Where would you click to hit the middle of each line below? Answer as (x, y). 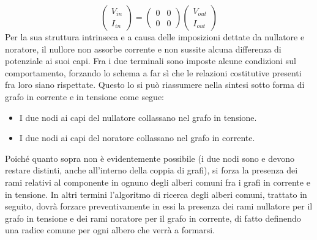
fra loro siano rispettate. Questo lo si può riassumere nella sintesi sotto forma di (155, 85)
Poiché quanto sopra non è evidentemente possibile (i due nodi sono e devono (150, 158)
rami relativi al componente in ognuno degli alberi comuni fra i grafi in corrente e (158, 182)
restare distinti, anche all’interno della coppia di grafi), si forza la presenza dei (151, 170)
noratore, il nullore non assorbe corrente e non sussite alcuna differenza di (143, 49)
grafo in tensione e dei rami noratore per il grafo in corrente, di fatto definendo (153, 218)
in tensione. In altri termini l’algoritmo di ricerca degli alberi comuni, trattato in (156, 194)
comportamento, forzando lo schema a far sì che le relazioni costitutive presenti (153, 72)
